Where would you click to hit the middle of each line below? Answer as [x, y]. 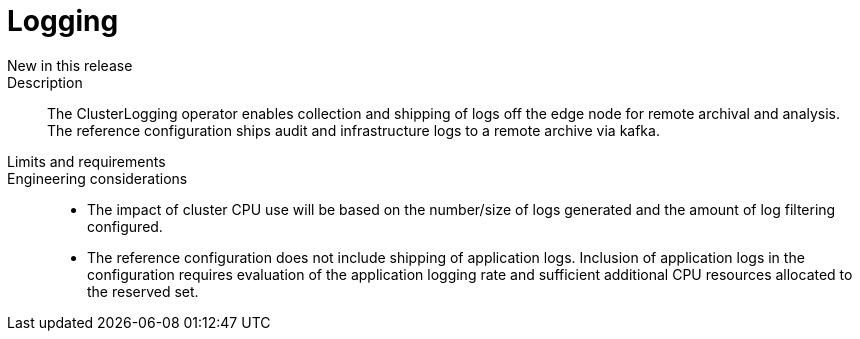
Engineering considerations [97, 178]
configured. [125, 226]
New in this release [70, 65]
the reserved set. [143, 291]
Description [45, 82]
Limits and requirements [86, 161]
